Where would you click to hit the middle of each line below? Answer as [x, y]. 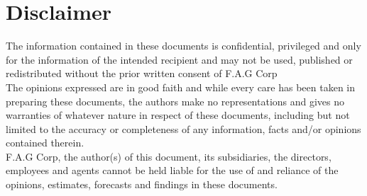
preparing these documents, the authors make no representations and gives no [175, 101]
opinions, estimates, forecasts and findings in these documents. [142, 184]
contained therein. [45, 143]
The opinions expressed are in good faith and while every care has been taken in [181, 87]
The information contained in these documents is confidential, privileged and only [183, 46]
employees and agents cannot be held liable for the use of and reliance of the [172, 170]
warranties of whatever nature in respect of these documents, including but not [178, 115]
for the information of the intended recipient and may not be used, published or [179, 59]
